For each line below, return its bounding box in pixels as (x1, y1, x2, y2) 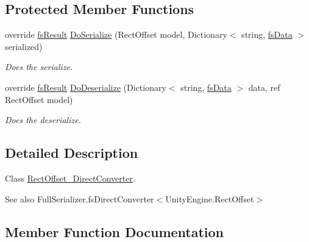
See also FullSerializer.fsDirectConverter (5, 192, 154, 205)
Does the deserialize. (5, 113, 81, 126)
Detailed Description (5, 143, 138, 162)
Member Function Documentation (5, 222, 224, 241)
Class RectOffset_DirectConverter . (5, 171, 135, 184)
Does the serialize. (5, 60, 73, 73)
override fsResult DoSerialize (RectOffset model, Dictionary (5, 28, 227, 41)
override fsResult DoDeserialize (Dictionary (5, 80, 166, 93)
